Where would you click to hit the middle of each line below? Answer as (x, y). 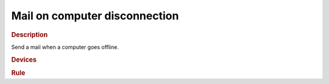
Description (30, 34)
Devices (24, 59)
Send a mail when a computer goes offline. (65, 47)
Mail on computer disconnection (95, 16)
